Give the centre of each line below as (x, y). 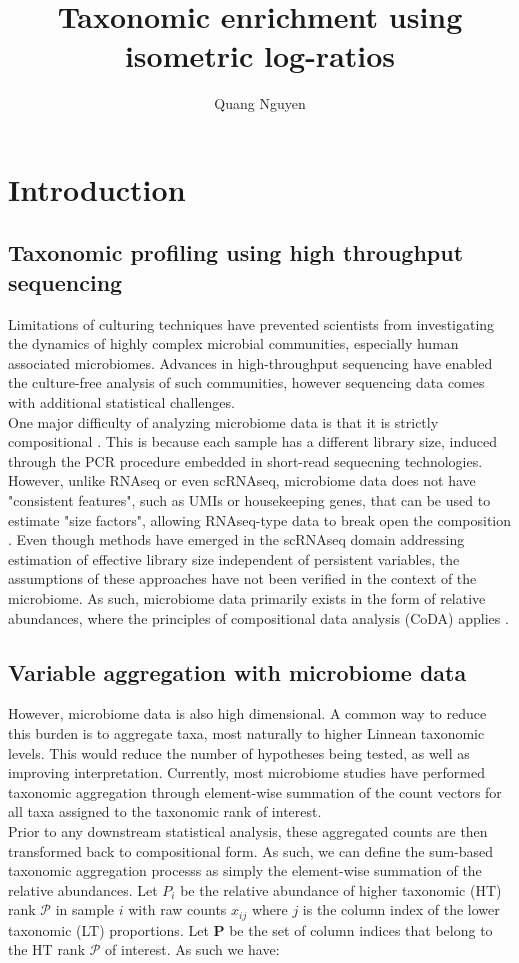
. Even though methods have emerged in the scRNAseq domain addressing (236, 539)
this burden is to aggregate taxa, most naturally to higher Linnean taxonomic (246, 732)
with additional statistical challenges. (121, 402)
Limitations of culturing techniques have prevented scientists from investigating (251, 323)
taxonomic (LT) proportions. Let (108, 929)
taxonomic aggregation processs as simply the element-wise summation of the (245, 870)
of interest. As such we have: (192, 949)
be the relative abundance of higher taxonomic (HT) (341, 889)
